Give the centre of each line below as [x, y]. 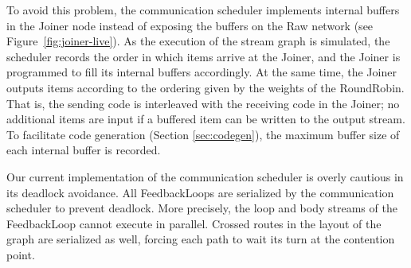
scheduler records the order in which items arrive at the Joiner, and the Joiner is [204, 56]
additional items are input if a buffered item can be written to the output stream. [206, 119]
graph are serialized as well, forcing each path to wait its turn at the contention [201, 239]
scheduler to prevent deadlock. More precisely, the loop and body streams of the [202, 208]
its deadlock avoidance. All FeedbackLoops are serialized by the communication [200, 192]
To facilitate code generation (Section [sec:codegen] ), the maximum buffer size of [203, 134]
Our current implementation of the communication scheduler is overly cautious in [205, 176]
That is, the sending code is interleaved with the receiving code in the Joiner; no [203, 103]
